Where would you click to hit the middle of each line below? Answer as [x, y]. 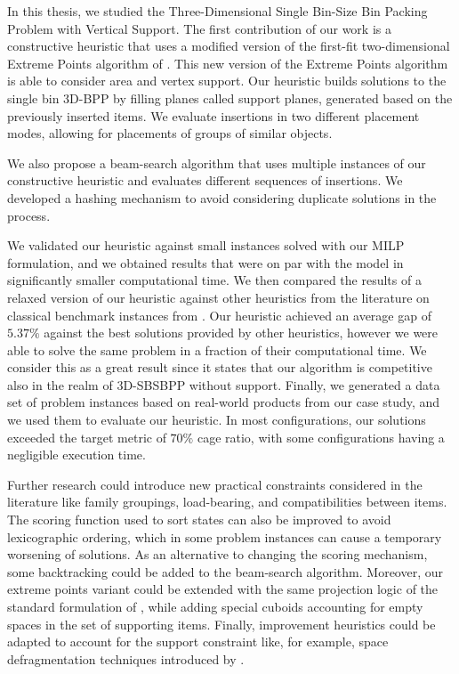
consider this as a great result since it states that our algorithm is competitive [220, 367]
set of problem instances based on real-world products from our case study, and [224, 402]
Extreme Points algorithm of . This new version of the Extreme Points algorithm [228, 63]
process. [29, 215]
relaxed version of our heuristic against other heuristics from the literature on [218, 297]
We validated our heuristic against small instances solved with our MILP [206, 245]
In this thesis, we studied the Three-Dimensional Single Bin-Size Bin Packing [217, 11]
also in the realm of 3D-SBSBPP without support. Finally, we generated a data [224, 384]
